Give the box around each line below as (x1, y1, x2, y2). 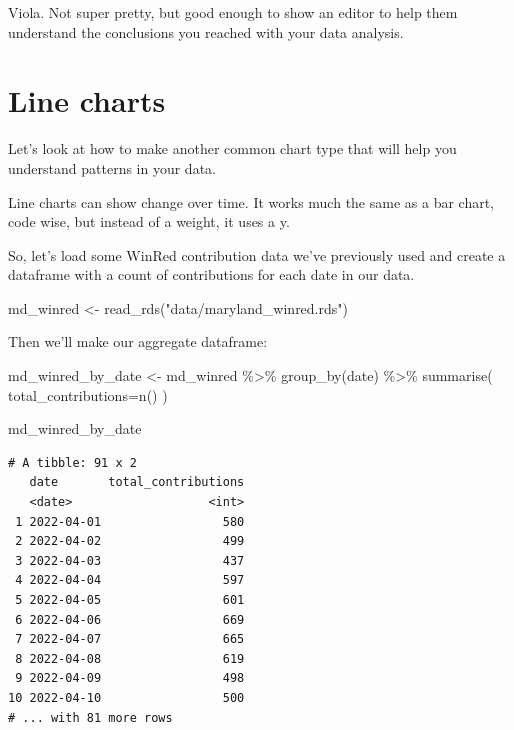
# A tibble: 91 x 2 (8, 455, 137, 470)
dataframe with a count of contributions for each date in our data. (8, 264, 415, 285)
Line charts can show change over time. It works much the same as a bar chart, (8, 191, 495, 212)
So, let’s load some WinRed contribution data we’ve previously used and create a (8, 244, 506, 265)
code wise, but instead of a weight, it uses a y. (8, 211, 290, 232)
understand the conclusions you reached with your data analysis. (8, 21, 404, 42)
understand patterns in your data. (8, 157, 216, 178)
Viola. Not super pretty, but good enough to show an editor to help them (8, 2, 458, 22)
